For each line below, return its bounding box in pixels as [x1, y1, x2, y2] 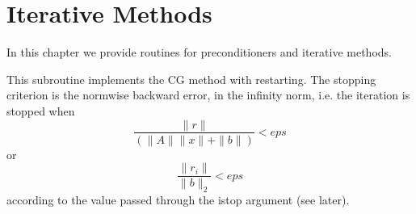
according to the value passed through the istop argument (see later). [6, 191, 350, 208]
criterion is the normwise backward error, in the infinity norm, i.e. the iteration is [6, 86, 410, 103]
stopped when [6, 102, 75, 119]
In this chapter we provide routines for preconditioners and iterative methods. [6, 44, 392, 61]
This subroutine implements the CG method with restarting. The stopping [6, 70, 376, 87]
